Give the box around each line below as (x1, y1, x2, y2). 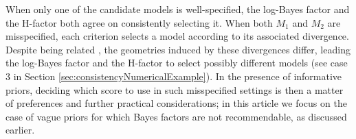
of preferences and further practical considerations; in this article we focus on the (5, 96, 347, 110)
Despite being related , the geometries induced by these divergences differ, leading (5, 42, 351, 56)
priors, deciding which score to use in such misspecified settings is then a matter (5, 82, 344, 97)
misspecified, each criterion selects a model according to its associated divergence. (5, 29, 349, 43)
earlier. (5, 123, 35, 137)
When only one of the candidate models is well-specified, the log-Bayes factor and (5, 2, 350, 16)
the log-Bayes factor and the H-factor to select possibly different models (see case (5, 55, 348, 70)
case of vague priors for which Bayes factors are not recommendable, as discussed (5, 109, 347, 123)
